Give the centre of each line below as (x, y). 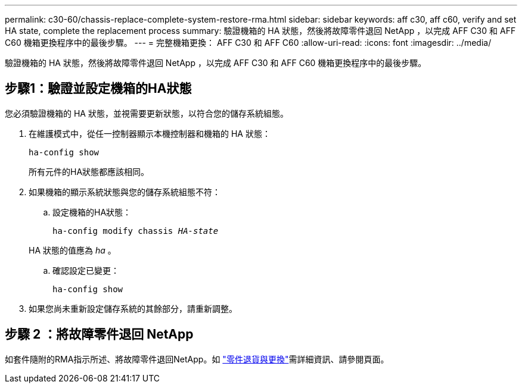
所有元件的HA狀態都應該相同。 (89, 171)
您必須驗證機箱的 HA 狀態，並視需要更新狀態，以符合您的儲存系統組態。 (147, 113)
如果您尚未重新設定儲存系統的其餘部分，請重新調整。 (133, 308)
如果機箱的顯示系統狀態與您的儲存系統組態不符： (125, 192)
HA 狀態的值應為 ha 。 (72, 250)
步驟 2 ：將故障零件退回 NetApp (99, 334)
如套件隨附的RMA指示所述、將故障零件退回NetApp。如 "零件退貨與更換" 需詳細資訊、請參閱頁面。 (197, 359)
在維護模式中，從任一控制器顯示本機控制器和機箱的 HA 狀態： (150, 133)
